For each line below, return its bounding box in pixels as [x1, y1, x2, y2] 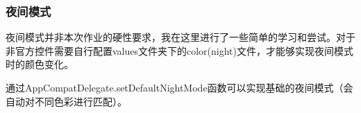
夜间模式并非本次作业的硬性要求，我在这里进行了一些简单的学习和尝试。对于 [6, 30, 355, 44]
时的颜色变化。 [6, 57, 74, 71]
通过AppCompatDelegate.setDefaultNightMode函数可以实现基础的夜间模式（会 [6, 80, 353, 94]
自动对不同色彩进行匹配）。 [6, 94, 127, 108]
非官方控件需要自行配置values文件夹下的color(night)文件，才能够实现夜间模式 [6, 43, 354, 58]
